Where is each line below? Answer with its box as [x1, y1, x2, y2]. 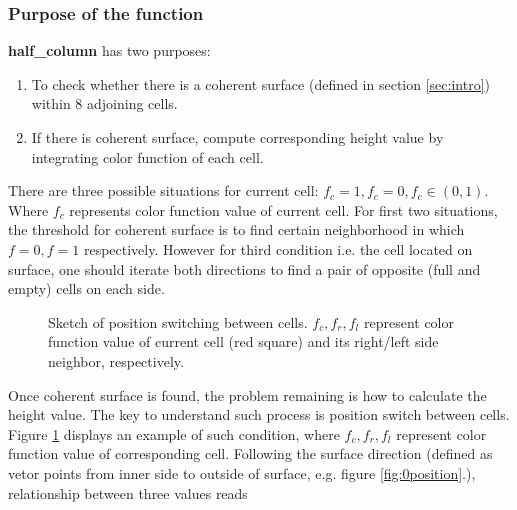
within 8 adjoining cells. [31, 93, 178, 114]
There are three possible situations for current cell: [8, 180, 319, 201]
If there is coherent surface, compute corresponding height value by [31, 127, 444, 147]
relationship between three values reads [8, 482, 248, 503]
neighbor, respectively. [48, 350, 184, 371]
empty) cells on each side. [8, 278, 165, 299]
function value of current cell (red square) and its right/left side [48, 331, 439, 352]
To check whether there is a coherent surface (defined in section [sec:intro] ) [31, 73, 490, 94]
